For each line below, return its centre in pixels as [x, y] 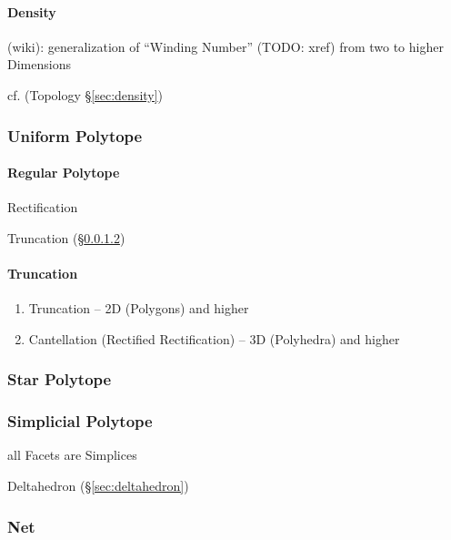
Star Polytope [60, 379]
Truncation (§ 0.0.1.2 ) [66, 237]
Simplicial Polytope [80, 421]
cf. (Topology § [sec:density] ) [85, 94]
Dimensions [39, 64]
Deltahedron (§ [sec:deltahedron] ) [98, 486]
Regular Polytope [64, 173]
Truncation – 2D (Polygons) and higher [139, 308]
